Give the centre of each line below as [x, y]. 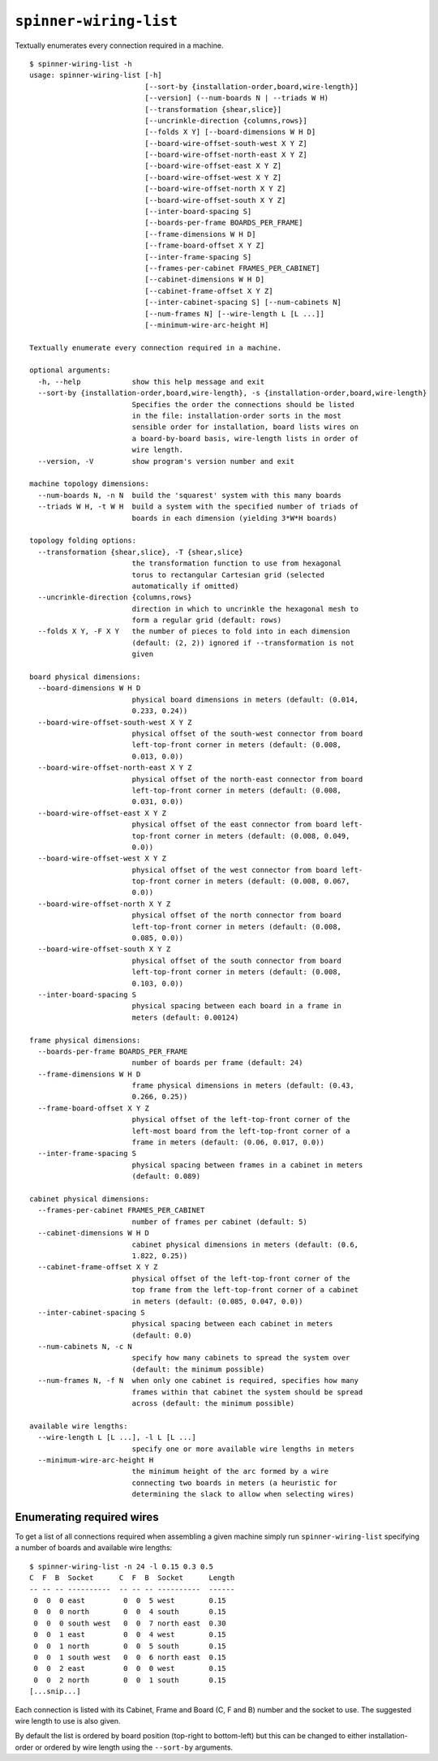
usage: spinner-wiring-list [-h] [96, 75]
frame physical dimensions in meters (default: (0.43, [243, 1086]
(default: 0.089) [166, 1177]
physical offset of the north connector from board [237, 915]
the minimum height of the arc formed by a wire [230, 1471]
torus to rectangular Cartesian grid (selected [228, 575]
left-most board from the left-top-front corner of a [241, 1131]
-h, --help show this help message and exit [151, 382]
